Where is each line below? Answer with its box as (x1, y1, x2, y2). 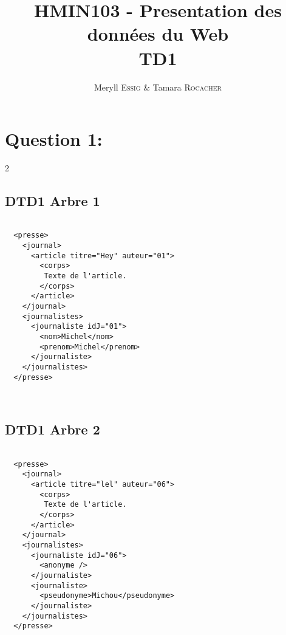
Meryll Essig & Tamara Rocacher (94, 80, 222, 93)
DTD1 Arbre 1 (5, 191, 100, 210)
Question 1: (5, 126, 103, 151)
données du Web (87, 21, 229, 46)
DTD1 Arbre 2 (5, 420, 100, 439)
